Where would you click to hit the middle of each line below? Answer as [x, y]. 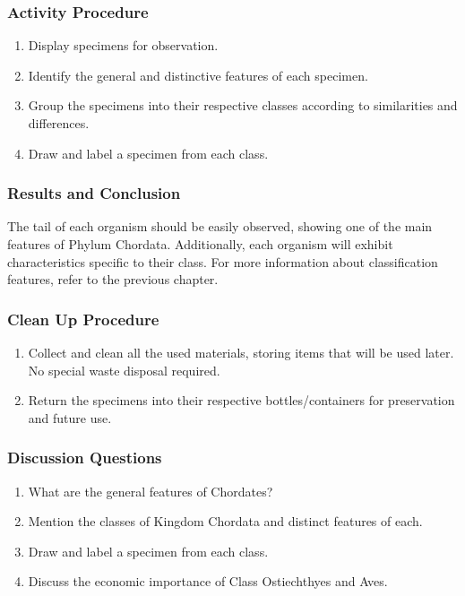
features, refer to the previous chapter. [113, 279]
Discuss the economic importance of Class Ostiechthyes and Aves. [208, 581]
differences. [59, 123]
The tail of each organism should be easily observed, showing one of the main [220, 226]
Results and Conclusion [94, 193]
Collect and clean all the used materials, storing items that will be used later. [241, 352]
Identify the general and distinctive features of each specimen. [198, 75]
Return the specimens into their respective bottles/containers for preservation [241, 400]
